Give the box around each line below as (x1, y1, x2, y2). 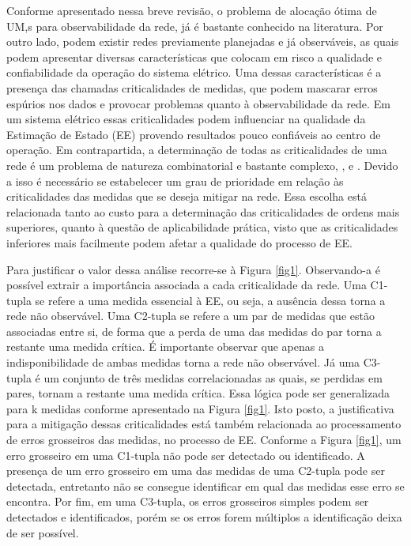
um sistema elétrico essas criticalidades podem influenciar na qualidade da (6, 111, 366, 127)
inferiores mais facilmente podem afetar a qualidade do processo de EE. (6, 234, 353, 250)
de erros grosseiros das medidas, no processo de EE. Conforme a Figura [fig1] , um (6, 431, 402, 448)
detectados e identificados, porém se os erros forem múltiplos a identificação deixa (6, 509, 402, 525)
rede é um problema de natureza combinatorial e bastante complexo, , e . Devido (6, 156, 398, 173)
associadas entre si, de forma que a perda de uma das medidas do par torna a (6, 322, 382, 339)
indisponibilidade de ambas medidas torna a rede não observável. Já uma (6, 354, 360, 371)
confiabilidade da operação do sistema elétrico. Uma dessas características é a (6, 64, 382, 81)
